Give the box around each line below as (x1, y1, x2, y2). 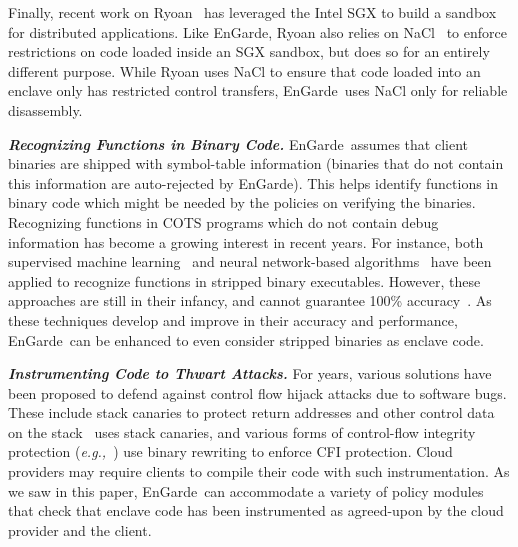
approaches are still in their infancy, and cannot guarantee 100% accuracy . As (8, 290, 492, 311)
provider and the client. (8, 519, 152, 540)
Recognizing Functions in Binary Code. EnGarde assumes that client (8, 133, 469, 154)
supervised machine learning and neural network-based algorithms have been (8, 251, 492, 272)
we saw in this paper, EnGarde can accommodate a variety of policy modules (8, 480, 484, 501)
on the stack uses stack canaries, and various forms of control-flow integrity (8, 421, 476, 442)
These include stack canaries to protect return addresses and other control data (8, 402, 495, 423)
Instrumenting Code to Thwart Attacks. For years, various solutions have (8, 363, 492, 384)
